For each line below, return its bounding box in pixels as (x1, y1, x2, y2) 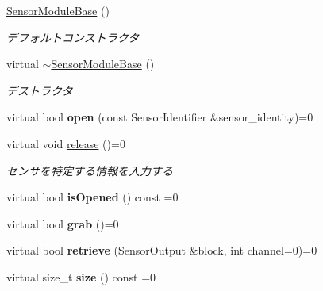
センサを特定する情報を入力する (6, 162, 173, 178)
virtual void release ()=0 (6, 135, 125, 151)
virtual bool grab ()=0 (6, 215, 119, 232)
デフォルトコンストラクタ (6, 29, 140, 45)
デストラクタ (6, 82, 73, 98)
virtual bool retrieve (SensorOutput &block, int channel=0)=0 (6, 242, 317, 258)
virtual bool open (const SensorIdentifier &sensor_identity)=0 (6, 109, 313, 125)
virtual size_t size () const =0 (6, 268, 156, 285)
